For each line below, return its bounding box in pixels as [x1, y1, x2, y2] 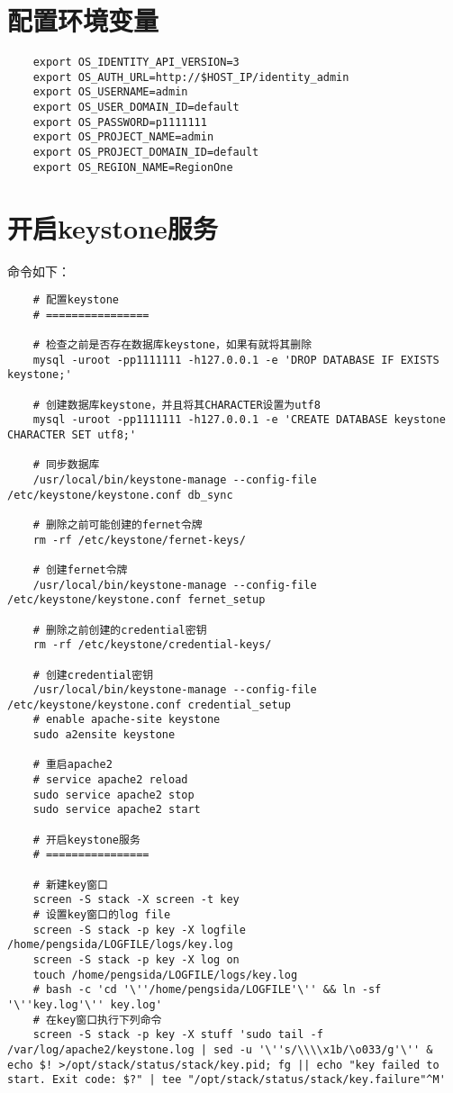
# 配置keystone [32, 294, 120, 307]
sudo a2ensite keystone [32, 728, 176, 742]
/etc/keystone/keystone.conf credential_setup [7, 698, 291, 711]
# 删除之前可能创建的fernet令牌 [32, 518, 203, 531]
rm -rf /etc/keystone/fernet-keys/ [32, 533, 246, 546]
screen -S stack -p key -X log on [32, 953, 240, 966]
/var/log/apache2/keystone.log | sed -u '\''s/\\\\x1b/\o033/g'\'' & [7, 1043, 433, 1056]
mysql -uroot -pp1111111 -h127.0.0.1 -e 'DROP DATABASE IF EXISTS [32, 353, 439, 366]
